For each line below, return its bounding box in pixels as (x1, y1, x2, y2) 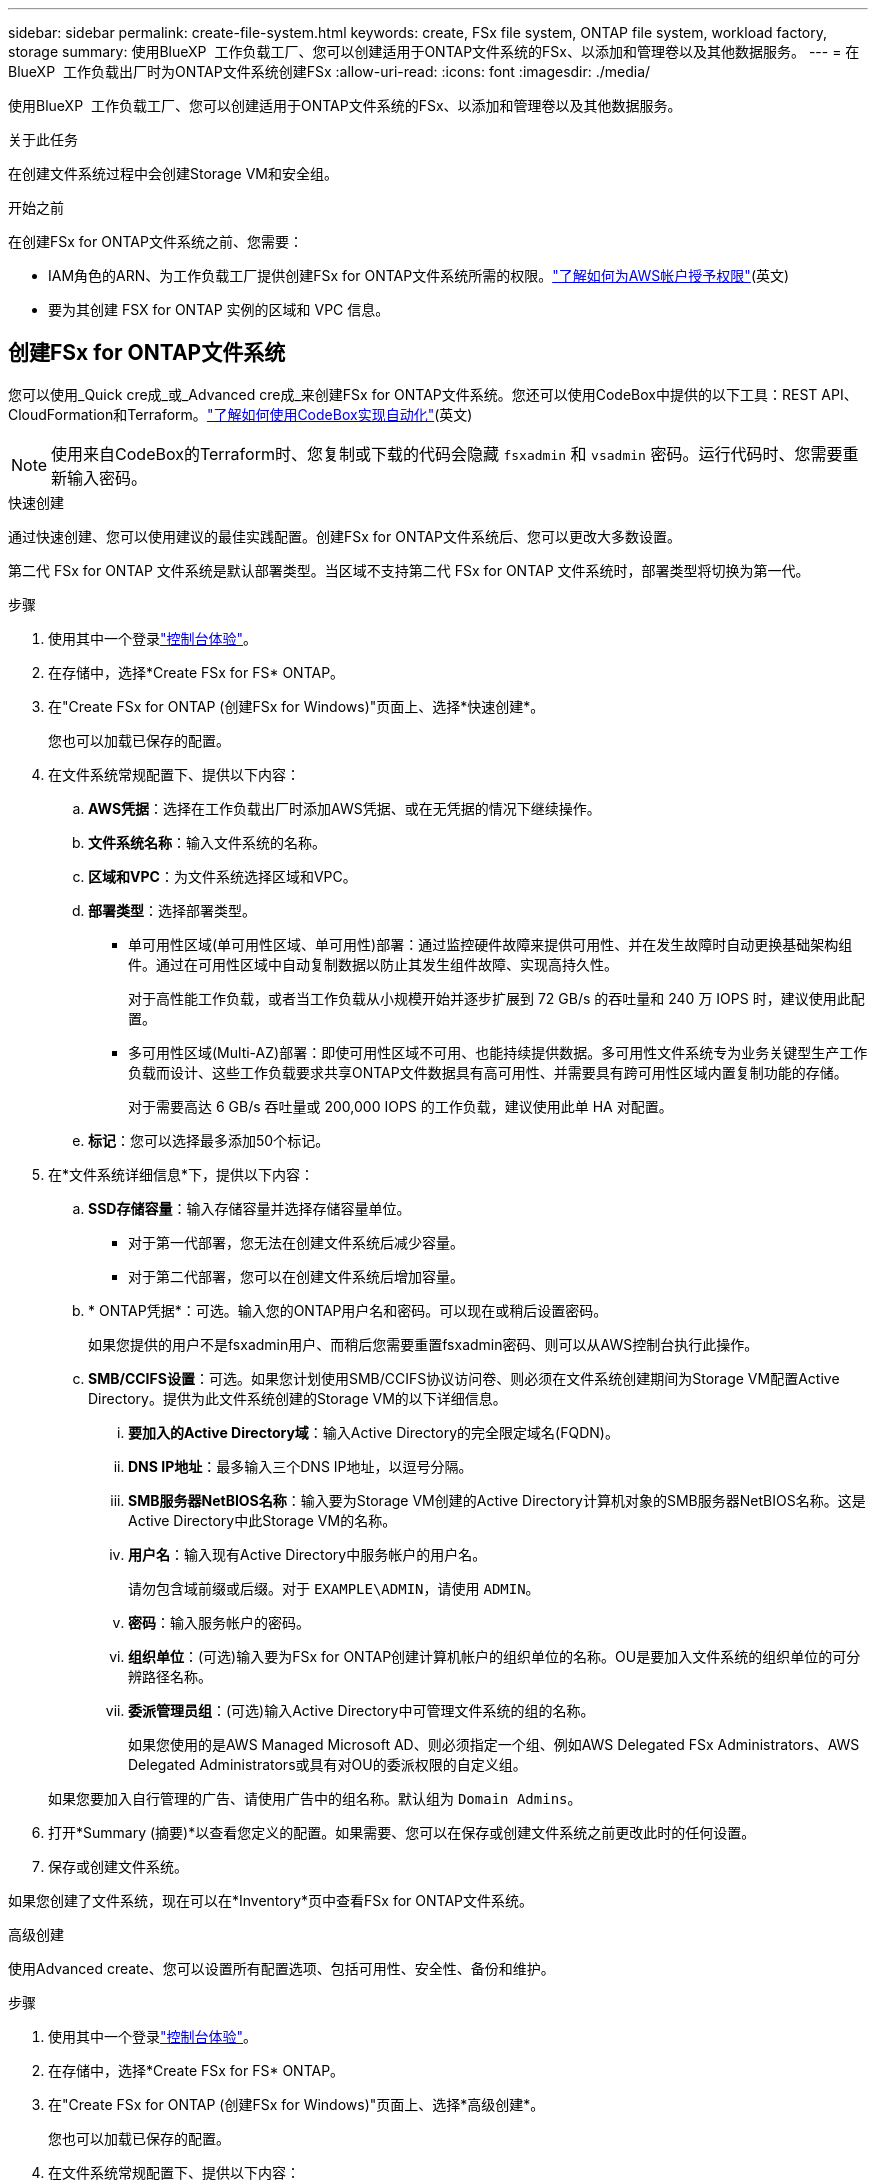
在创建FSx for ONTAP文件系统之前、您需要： (8, 233, 303, 250)
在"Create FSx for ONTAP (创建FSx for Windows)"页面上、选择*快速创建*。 (48, 697, 545, 715)
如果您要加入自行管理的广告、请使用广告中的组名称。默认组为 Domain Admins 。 (48, 1789, 582, 1807)
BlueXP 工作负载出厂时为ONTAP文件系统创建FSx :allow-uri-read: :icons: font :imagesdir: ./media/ (8, 63, 651, 80)
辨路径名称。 (128, 1667, 212, 1685)
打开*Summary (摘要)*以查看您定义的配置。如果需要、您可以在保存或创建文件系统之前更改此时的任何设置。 (48, 1823, 756, 1841)
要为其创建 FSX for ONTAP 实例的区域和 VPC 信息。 (48, 301, 390, 318)
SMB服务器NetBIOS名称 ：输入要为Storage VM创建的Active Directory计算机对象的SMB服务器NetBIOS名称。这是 (128, 1491, 866, 1509)
